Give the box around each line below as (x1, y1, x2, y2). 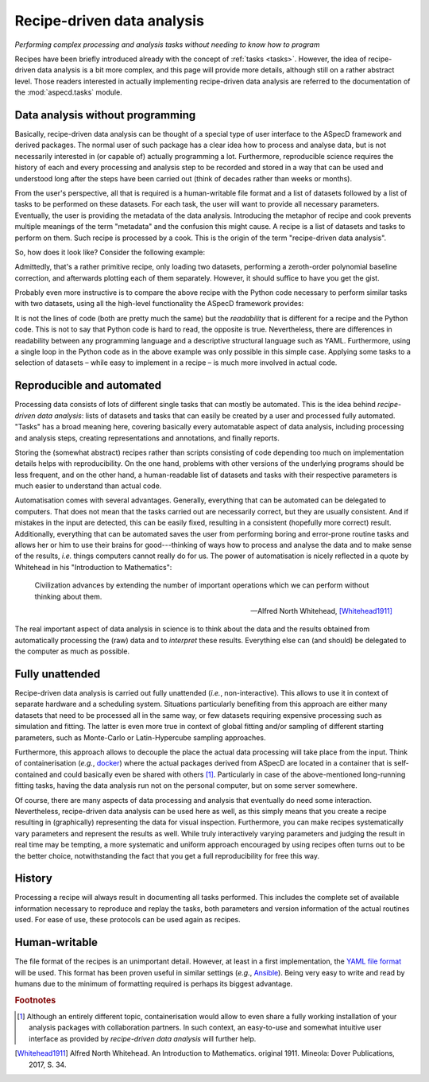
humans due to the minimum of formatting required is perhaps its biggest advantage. (14, 979, 293, 988)
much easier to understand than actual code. (14, 481, 162, 491)
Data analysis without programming (14, 108, 196, 122)
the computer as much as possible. (14, 646, 130, 656)
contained (14, 770, 48, 779)
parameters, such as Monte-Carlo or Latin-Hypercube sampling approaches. (14, 732, 266, 743)
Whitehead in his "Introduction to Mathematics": (14, 562, 172, 572)
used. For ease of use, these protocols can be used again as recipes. (14, 915, 242, 925)
